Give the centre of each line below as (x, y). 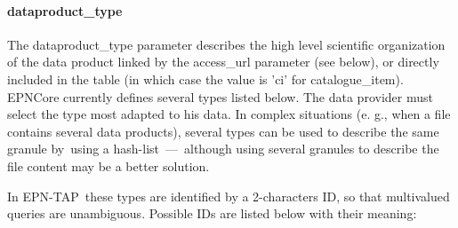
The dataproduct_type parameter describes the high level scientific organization (226, 44)
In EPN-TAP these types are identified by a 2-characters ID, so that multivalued (229, 196)
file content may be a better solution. (108, 165)
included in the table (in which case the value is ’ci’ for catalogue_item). (205, 79)
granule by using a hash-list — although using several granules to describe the (223, 149)
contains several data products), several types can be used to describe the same (223, 131)
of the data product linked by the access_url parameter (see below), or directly (223, 62)
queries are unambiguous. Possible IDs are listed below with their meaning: (212, 213)
